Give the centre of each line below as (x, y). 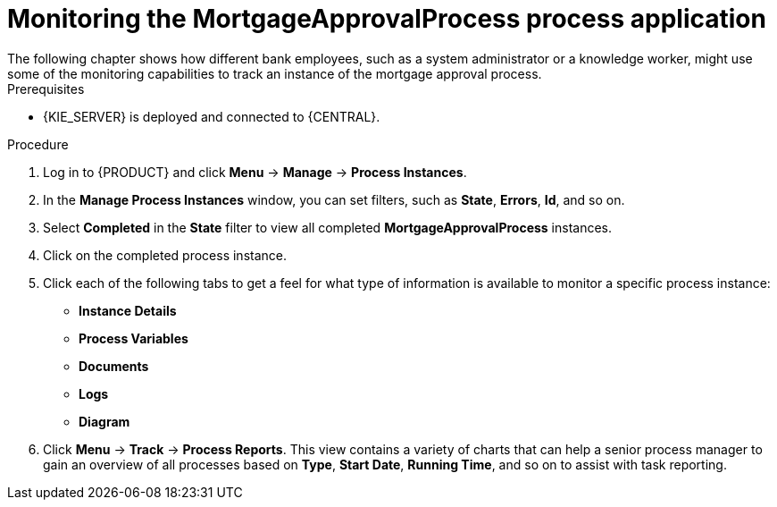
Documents (114, 366)
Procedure (38, 144)
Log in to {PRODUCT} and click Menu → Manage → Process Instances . (255, 172)
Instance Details (128, 310)
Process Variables (134, 338)
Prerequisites (46, 89)
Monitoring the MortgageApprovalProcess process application (387, 19)
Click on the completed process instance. (165, 255)
